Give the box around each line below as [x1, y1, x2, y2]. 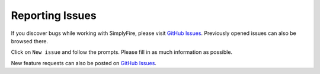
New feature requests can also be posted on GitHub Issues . [11, 59, 157, 66]
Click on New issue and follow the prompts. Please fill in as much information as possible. [11, 49, 233, 56]
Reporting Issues [11, 9, 97, 22]
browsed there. [11, 37, 49, 44]
